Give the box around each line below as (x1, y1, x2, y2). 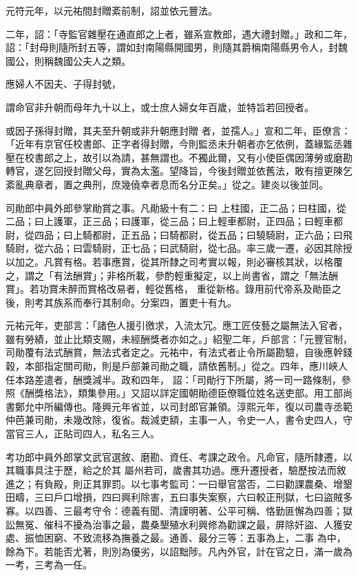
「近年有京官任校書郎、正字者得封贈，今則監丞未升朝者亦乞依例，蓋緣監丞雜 (6, 137, 352, 151)
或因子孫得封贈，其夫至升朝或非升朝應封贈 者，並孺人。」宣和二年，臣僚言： (6, 123, 351, 137)
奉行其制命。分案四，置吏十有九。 (82, 295, 237, 309)
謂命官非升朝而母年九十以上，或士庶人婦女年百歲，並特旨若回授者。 (6, 99, 314, 114)
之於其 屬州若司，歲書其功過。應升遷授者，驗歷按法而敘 (92, 463, 346, 477)
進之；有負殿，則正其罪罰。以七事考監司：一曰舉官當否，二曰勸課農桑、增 (6, 476, 343, 490)
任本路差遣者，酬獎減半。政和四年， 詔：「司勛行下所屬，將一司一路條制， (6, 372, 341, 386)
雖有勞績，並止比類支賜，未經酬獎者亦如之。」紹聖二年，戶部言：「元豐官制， (6, 331, 352, 346)
